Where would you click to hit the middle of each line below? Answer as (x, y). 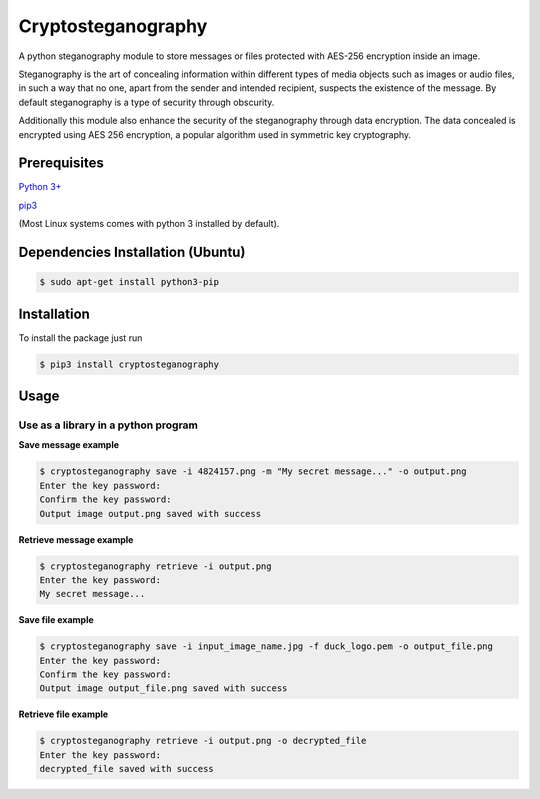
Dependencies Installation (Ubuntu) (132, 252)
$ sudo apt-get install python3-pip (129, 282)
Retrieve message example (76, 539)
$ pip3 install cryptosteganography (129, 364)
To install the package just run (80, 337)
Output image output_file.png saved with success (163, 688)
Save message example (69, 445)
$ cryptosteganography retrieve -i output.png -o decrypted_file (203, 741)
